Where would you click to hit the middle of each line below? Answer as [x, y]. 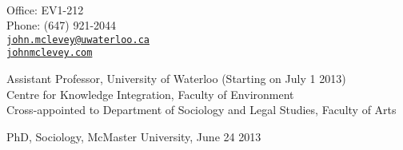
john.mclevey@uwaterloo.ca [78, 39]
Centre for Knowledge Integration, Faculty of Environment [150, 94]
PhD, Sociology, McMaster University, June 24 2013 [134, 136]
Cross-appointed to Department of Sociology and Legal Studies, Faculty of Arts [201, 110]
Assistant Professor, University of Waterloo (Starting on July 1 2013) [176, 79]
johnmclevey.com [50, 53]
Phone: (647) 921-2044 [62, 25]
